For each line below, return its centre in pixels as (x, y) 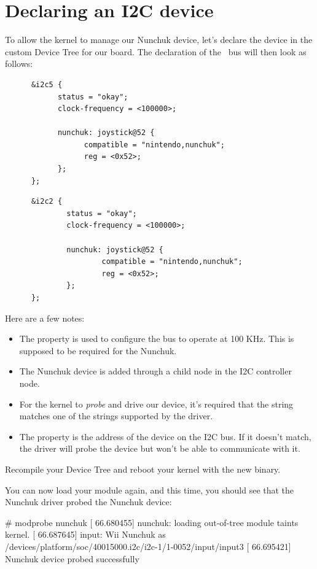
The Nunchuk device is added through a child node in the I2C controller (155, 371)
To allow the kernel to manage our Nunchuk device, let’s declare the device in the (159, 40)
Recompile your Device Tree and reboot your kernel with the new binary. (143, 469)
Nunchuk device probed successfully (72, 558)
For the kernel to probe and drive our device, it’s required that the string (156, 404)
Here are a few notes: (45, 318)
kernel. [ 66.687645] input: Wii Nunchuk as (85, 534)
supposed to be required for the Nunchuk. (98, 350)
